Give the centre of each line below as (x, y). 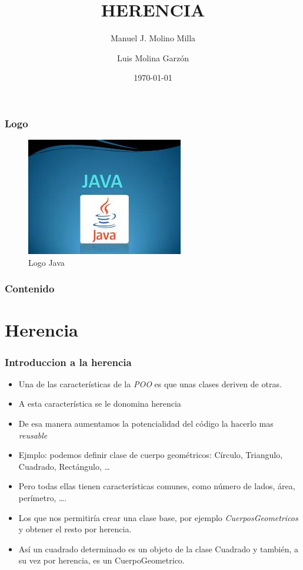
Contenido (30, 289)
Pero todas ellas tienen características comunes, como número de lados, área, (157, 486)
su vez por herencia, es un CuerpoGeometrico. (101, 560)
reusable (33, 435)
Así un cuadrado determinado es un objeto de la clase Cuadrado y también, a (158, 548)
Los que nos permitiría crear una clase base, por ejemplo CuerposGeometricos (158, 517)
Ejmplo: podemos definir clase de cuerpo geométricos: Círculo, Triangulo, (151, 455)
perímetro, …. (43, 497)
